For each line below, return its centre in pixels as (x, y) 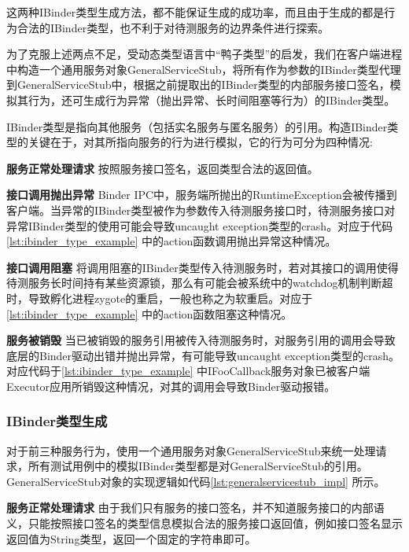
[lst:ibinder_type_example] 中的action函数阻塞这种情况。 (149, 313)
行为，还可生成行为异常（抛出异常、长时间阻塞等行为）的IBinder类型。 (212, 99)
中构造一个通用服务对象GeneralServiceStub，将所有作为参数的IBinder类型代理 (204, 69)
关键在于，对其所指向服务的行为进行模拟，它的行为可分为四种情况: (200, 142)
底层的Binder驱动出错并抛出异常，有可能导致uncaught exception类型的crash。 (203, 355)
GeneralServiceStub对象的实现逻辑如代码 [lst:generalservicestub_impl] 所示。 (196, 481)
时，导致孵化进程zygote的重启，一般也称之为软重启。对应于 (160, 298)
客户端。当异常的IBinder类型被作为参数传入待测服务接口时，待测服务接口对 (201, 210)
